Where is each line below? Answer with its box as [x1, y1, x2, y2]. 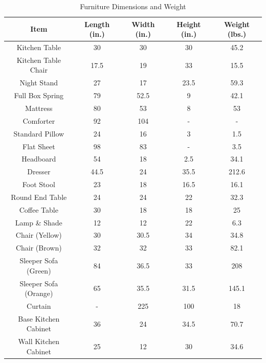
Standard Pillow [13, 128, 64, 139]
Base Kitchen [18, 313, 60, 324]
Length [84, 18, 110, 29]
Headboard [21, 153, 56, 164]
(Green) [27, 265, 51, 276]
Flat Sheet [23, 141, 55, 151]
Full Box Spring [14, 90, 64, 101]
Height [176, 18, 201, 29]
